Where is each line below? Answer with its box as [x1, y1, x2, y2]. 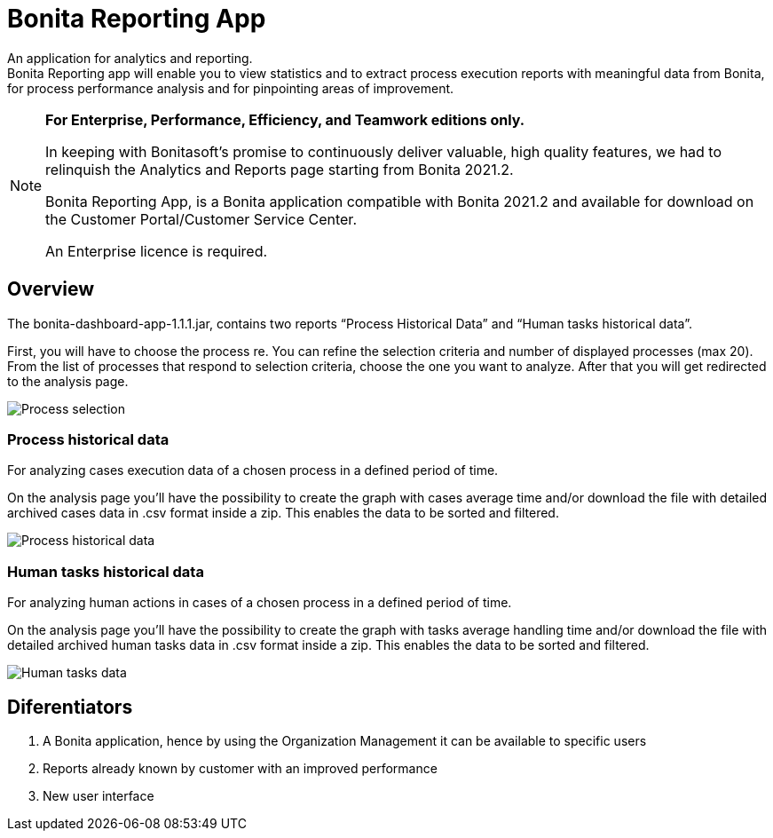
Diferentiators [7, 695, 133, 718]
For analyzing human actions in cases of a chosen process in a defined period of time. [7, 595, 512, 611]
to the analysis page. [7, 373, 129, 389]
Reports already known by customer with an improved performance [43, 760, 438, 776]
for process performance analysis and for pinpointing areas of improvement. [7, 80, 454, 96]
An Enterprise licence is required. [45, 241, 268, 260]
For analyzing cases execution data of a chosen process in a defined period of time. [7, 462, 499, 478]
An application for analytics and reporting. [7, 50, 253, 66]
